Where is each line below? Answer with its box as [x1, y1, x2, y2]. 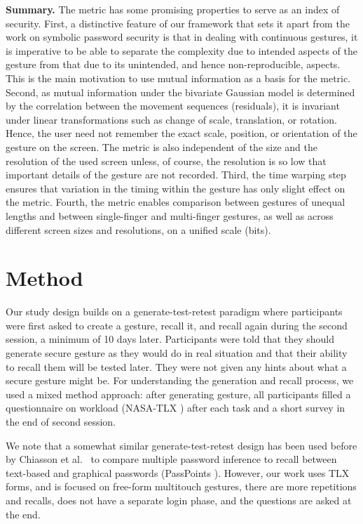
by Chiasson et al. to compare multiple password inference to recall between [6, 452, 337, 466]
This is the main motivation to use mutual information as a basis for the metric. [6, 70, 351, 85]
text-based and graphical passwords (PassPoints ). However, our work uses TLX [6, 465, 350, 480]
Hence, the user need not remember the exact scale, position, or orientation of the [6, 126, 357, 140]
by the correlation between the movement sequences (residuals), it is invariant [6, 98, 340, 113]
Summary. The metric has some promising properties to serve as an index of [6, 2, 340, 16]
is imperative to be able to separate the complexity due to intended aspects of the [6, 43, 358, 58]
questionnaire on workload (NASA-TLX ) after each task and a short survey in [6, 400, 345, 415]
